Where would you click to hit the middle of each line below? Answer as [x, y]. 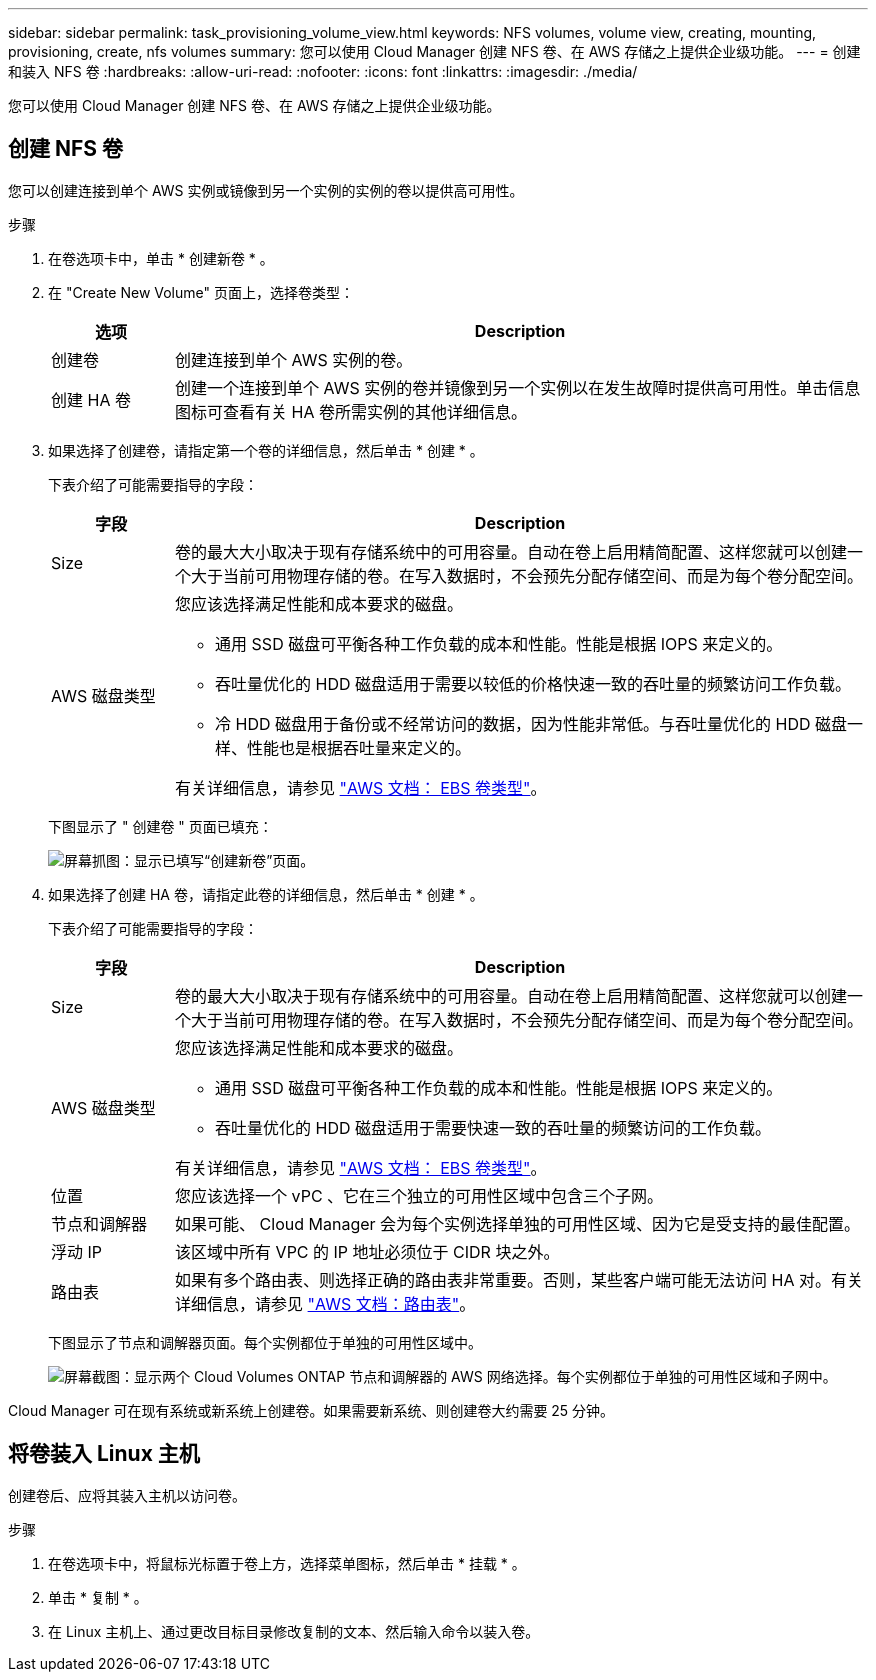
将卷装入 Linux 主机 [104, 1454]
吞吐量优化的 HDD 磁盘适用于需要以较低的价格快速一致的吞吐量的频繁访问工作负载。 [533, 683]
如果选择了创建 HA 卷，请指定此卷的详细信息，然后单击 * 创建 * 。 [266, 894]
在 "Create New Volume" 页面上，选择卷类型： [201, 292]
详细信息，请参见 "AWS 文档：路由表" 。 [325, 1303]
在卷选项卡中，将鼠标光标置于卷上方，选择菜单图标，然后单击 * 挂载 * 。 [287, 1563]
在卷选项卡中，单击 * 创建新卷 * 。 [161, 258]
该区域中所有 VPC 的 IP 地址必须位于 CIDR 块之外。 [367, 1251]
